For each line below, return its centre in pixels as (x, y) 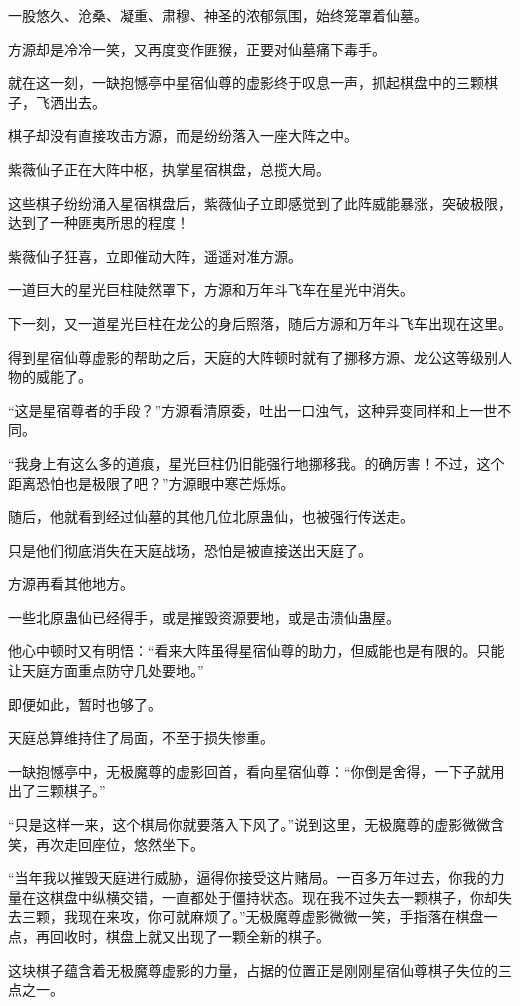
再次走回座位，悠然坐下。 (119, 843)
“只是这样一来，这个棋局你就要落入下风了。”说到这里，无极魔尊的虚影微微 (249, 824)
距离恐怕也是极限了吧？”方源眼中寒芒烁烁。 (151, 482)
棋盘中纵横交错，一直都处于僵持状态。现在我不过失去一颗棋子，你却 (273, 896)
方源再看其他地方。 (71, 583)
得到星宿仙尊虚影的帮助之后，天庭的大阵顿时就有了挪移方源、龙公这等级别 (253, 356)
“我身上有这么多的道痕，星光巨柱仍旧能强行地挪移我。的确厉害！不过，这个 (256, 462)
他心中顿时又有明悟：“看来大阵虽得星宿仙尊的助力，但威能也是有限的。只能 (256, 650)
